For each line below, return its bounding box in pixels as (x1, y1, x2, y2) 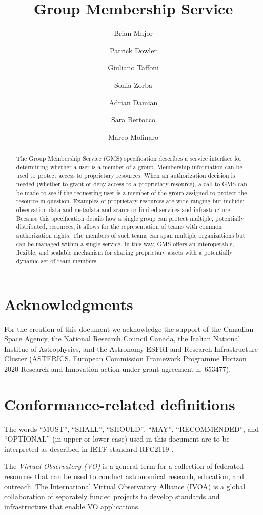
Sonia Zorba (114, 79, 152, 90)
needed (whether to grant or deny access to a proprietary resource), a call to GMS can (16, 180, 247, 188)
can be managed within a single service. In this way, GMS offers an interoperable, (16, 239, 234, 248)
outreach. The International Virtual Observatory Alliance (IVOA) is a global (4, 481, 246, 491)
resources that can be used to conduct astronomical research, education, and (4, 471, 245, 482)
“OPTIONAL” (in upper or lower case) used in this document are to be (4, 433, 230, 444)
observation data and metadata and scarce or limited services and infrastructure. (16, 205, 232, 214)
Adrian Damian (109, 97, 158, 107)
